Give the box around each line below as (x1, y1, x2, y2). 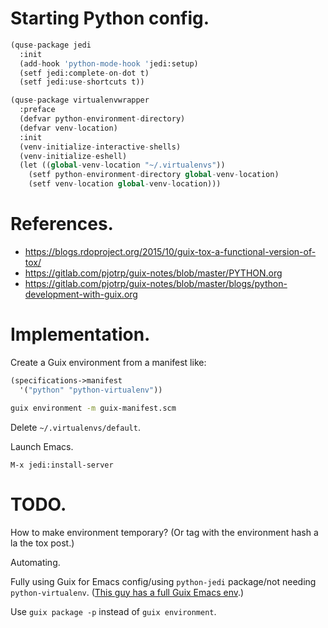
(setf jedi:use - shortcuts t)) (19, 77, 145, 87)
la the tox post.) (10, 537, 75, 549)
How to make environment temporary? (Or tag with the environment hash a (10, 526, 319, 538)
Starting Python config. (10, 7, 210, 30)
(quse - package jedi (10, 40, 92, 50)
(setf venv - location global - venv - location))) (28, 179, 222, 189)
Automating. (10, 556, 61, 568)
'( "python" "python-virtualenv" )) (19, 385, 163, 395)
